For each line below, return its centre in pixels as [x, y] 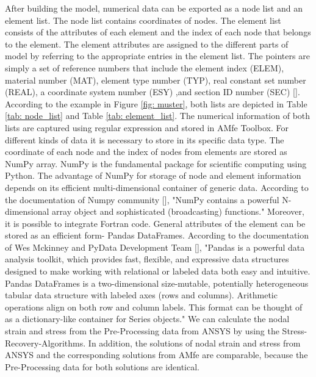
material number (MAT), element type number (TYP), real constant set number [156, 80]
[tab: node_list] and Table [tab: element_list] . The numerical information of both [158, 116]
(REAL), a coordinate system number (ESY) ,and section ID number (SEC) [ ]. [153, 92]
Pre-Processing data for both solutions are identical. [102, 366]
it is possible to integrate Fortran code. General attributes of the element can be [155, 223]
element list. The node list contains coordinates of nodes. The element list [143, 20]
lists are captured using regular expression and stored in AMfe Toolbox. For [147, 127]
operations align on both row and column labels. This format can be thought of [154, 307]
